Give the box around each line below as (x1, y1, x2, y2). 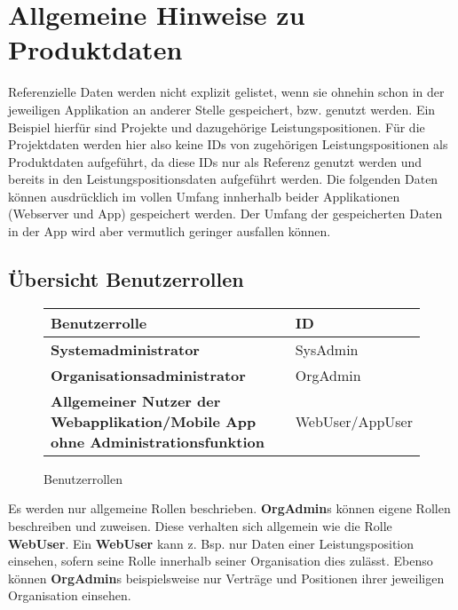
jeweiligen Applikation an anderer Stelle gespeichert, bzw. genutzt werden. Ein (8, 99, 436, 118)
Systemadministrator (51, 338, 200, 360)
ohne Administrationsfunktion (51, 431, 265, 452)
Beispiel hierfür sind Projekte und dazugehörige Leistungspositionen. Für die (8, 117, 425, 136)
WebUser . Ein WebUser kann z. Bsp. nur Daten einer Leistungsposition (8, 534, 415, 552)
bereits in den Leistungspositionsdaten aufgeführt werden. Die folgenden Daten (8, 170, 438, 188)
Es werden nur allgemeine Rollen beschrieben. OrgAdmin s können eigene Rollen (8, 499, 451, 518)
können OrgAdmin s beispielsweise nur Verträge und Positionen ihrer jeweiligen (8, 568, 445, 587)
